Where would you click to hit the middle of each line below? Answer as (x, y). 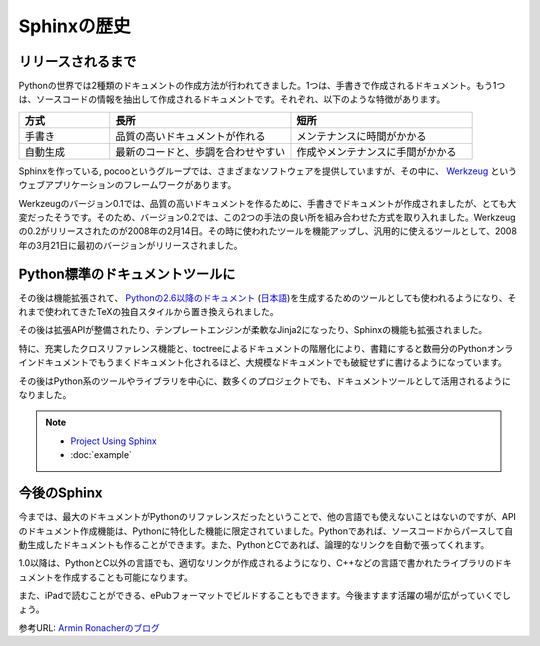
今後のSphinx (61, 493)
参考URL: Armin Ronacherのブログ (89, 627)
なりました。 (45, 395)
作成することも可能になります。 (127, 577)
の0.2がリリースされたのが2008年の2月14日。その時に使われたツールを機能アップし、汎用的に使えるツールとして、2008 (267, 231)
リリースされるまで (77, 61)
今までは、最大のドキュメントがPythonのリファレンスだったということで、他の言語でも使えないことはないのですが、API (267, 517)
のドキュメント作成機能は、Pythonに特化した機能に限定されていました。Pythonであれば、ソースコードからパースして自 (266, 531)
